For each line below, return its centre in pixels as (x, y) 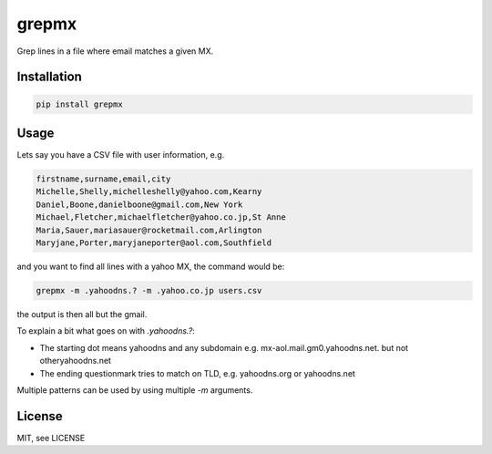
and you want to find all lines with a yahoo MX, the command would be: (151, 266)
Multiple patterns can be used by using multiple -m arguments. (135, 390)
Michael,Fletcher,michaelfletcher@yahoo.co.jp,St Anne (161, 217)
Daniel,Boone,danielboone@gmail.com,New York (139, 204)
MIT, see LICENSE (51, 438)
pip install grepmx (79, 104)
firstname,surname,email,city (103, 179)
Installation (49, 77)
